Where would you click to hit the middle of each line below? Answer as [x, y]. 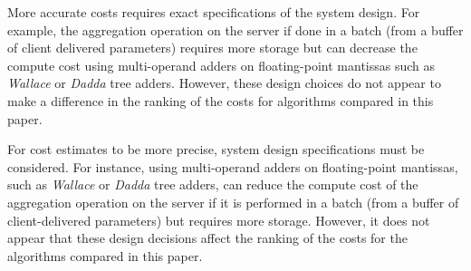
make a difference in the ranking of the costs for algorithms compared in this [221, 100]
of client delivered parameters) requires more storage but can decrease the [212, 48]
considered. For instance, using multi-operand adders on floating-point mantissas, [233, 166]
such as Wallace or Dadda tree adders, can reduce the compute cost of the [213, 184]
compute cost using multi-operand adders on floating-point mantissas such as [221, 65]
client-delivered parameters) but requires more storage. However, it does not [219, 220]
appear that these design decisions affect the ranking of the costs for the [207, 238]
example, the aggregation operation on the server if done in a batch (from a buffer [235, 29]
